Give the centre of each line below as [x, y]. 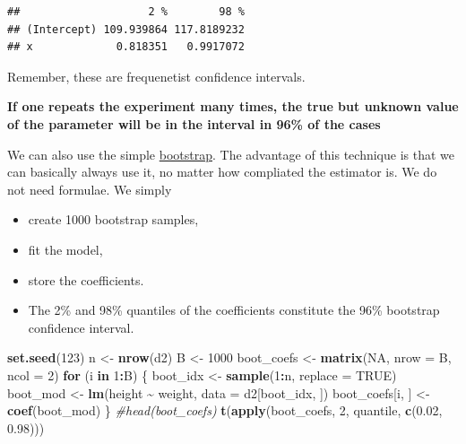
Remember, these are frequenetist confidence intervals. [156, 76]
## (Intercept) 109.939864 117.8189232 [126, 29]
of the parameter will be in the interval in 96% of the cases [194, 123]
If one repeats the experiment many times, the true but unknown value [233, 106]
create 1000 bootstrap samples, [113, 219]
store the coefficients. [86, 279]
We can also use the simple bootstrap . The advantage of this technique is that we [231, 154]
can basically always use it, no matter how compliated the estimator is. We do [222, 172]
